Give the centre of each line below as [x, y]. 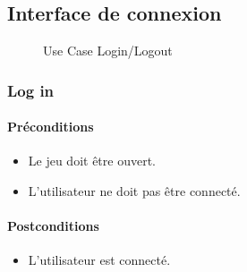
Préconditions [51, 127]
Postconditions [53, 226]
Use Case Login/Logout [108, 51]
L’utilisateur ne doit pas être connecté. [134, 191]
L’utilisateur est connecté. [99, 260]
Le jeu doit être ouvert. [92, 161]
